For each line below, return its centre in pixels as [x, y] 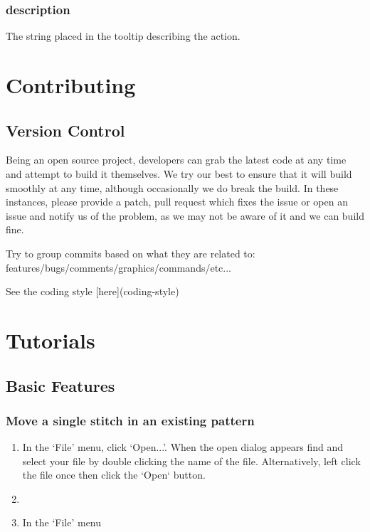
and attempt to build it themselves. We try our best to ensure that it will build [179, 173]
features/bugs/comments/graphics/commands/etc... [119, 267]
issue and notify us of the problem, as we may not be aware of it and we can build [185, 215]
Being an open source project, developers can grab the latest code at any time [176, 160]
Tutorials [51, 340]
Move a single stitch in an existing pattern [130, 420]
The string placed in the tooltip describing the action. [123, 36]
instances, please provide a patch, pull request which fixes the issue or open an [177, 202]
